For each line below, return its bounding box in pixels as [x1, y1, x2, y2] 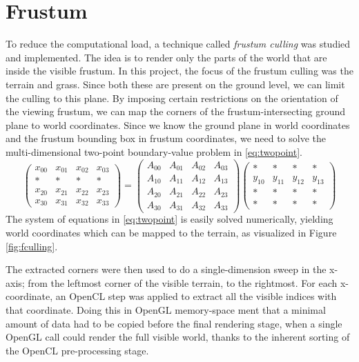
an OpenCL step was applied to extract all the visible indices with [55, 289, 337, 303]
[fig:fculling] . [6, 239, 58, 253]
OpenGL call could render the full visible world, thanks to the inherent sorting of [6, 330, 350, 344]
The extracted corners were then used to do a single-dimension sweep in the [6, 262, 327, 276]
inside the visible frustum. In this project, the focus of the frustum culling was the [6, 63, 353, 78]
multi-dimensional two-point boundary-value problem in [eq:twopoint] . [6, 144, 302, 159]
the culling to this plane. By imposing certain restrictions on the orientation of [6, 90, 338, 105]
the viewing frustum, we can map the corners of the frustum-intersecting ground [6, 104, 346, 119]
